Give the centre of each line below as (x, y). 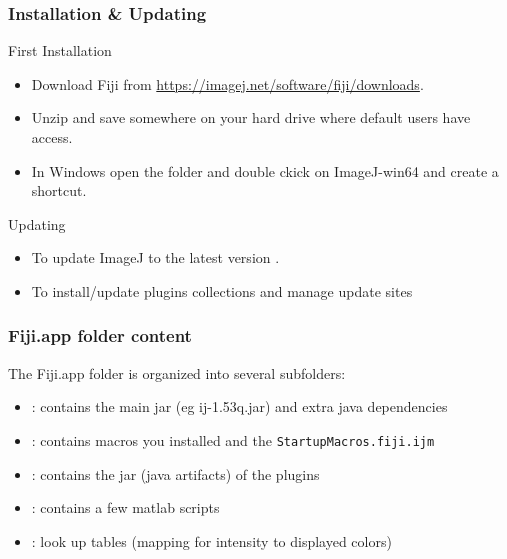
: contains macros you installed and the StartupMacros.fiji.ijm (233, 439)
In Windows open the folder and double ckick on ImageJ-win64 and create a (265, 170)
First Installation (60, 50)
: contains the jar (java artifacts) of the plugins (175, 473)
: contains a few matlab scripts (125, 507)
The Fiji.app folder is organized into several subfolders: (177, 372)
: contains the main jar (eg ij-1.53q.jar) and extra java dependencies (239, 406)
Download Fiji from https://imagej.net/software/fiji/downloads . (227, 83)
